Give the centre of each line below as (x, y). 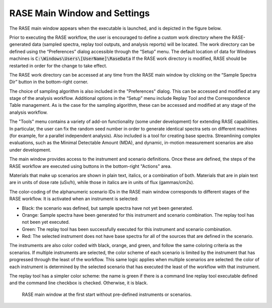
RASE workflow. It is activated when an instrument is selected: (74, 199)
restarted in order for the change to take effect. (58, 66)
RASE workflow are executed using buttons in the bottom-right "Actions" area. (90, 166)
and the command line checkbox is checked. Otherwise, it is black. (79, 283)
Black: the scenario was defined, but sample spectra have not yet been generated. (108, 208)
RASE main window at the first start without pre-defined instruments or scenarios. (107, 294)
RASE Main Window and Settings (80, 13)
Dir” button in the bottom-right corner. (49, 82)
